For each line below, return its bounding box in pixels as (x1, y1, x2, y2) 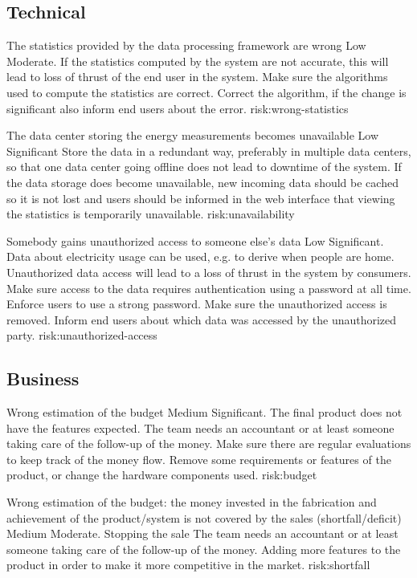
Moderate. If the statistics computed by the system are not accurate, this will (6, 52, 389, 69)
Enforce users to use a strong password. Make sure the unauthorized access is (6, 295, 387, 312)
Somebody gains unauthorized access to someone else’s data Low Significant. (6, 232, 384, 249)
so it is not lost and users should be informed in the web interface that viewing (6, 189, 395, 206)
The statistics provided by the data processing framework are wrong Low (6, 37, 366, 54)
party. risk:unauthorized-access (6, 327, 157, 344)
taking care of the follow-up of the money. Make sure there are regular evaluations (6, 435, 411, 452)
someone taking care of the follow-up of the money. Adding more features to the (6, 540, 401, 557)
